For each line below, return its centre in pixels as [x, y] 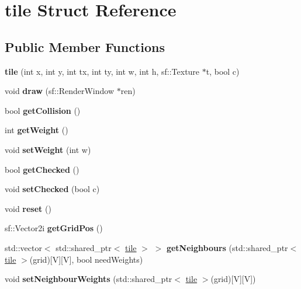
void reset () [28, 208]
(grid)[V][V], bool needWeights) [86, 259]
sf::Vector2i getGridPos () [54, 228]
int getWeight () [37, 130]
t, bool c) [223, 71]
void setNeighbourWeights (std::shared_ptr [89, 279]
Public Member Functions [85, 46]
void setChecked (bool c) [52, 189]
